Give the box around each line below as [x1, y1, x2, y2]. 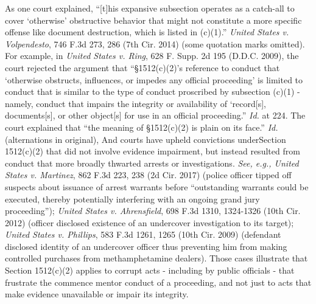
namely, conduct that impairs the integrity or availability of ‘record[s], [5, 97, 266, 109]
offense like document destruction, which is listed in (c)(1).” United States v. [5, 26, 289, 38]
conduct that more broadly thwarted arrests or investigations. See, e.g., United [5, 156, 299, 169]
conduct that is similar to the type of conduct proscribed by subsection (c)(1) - [5, 85, 300, 98]
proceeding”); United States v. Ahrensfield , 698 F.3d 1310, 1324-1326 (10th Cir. [5, 204, 301, 217]
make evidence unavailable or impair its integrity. [5, 288, 189, 300]
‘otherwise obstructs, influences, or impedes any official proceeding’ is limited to [5, 73, 303, 86]
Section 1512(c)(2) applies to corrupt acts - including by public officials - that [5, 264, 295, 277]
